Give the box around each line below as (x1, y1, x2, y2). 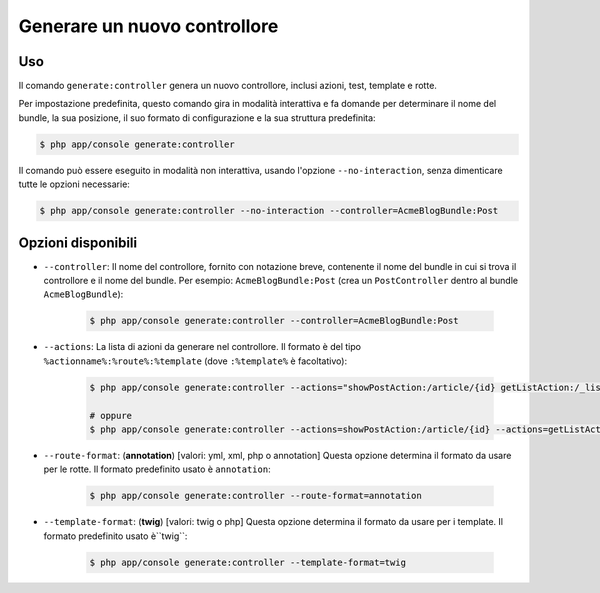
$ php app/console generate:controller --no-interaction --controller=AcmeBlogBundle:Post (39, 205, 499, 217)
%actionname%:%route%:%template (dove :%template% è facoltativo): (43, 355, 348, 367)
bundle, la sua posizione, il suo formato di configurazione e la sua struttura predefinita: (18, 111, 376, 124)
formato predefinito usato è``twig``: (43, 530, 188, 542)
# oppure (89, 410, 133, 421)
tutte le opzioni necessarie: (18, 178, 130, 190)
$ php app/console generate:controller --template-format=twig (89, 556, 407, 568)
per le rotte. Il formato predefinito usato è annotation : (43, 463, 271, 475)
